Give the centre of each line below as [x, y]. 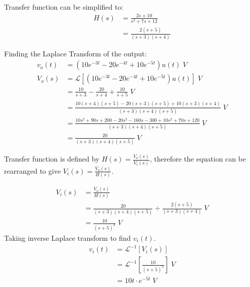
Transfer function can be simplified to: [64, 7]
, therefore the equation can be [198, 159]
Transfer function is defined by [52, 159]
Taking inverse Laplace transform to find [68, 237]
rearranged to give [33, 170]
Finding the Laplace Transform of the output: [75, 53]
